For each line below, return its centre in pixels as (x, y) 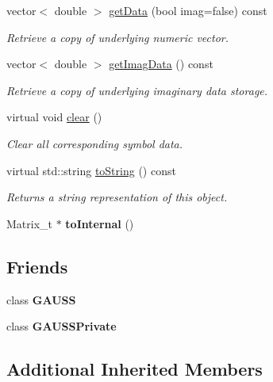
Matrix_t (30, 223)
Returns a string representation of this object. (117, 197)
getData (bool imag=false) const (188, 10)
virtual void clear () (54, 117)
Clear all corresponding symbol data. (95, 143)
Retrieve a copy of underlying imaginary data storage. (137, 90)
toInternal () (100, 223)
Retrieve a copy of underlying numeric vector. (118, 37)
